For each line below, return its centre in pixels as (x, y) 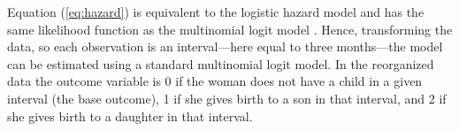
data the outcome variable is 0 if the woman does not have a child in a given (215, 81)
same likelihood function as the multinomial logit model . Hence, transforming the (230, 29)
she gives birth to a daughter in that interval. (130, 116)
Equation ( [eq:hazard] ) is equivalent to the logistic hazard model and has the (216, 12)
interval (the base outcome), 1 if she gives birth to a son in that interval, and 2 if (227, 98)
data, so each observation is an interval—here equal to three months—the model (225, 46)
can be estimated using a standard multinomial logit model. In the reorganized (221, 63)
